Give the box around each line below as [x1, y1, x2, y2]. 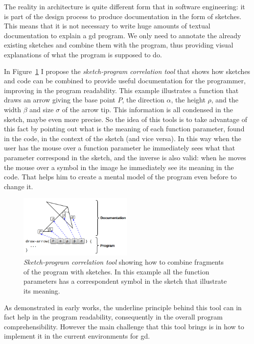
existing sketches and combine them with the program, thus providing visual [4, 40, 233, 50]
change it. [4, 181, 33, 191]
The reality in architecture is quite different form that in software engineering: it [4, 1, 245, 11]
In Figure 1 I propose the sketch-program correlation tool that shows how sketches [4, 66, 251, 76]
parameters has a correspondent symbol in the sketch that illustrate [23, 276, 227, 286]
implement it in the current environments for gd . [4, 331, 150, 341]
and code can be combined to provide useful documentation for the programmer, [4, 75, 246, 86]
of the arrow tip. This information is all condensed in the [62, 104, 233, 114]
